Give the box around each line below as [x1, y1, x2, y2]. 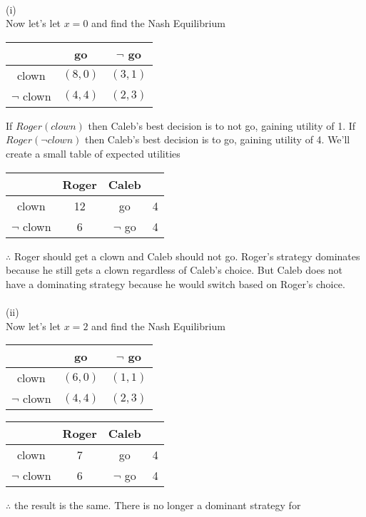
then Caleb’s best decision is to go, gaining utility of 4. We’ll [84, 132, 350, 147]
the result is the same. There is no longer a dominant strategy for [14, 498, 301, 513]
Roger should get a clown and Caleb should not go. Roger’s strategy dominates [14, 248, 360, 263]
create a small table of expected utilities [6, 145, 181, 160]
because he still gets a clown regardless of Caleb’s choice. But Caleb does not [6, 262, 343, 277]
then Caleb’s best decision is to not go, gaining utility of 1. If [88, 118, 356, 133]
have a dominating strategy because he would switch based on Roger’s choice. [6, 276, 345, 291]
